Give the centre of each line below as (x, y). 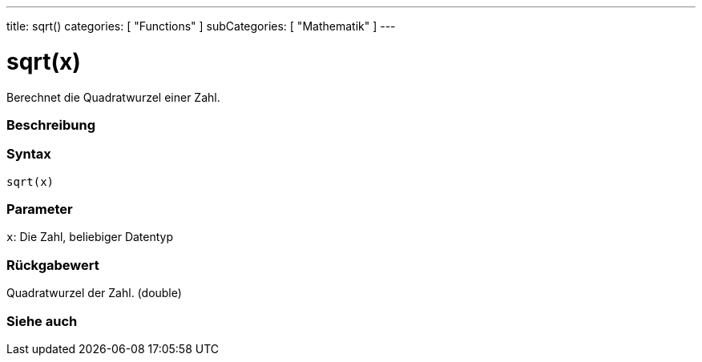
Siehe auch (42, 321)
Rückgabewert (53, 265)
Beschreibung (51, 125)
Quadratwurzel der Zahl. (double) (94, 293)
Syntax (29, 154)
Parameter (40, 209)
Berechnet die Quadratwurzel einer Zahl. (113, 97)
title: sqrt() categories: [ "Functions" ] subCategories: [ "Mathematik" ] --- (201, 26)
